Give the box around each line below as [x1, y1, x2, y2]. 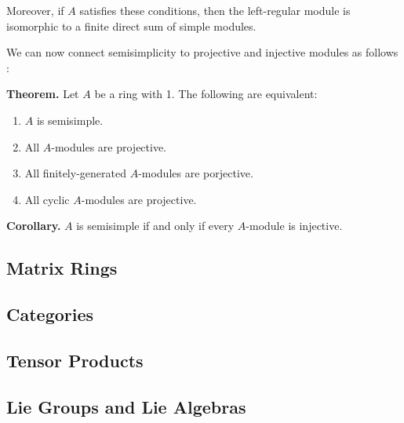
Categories [6, 302, 94, 326]
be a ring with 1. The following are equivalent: [94, 86, 318, 102]
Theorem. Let [6, 86, 79, 102]
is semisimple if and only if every [76, 217, 235, 234]
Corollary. [6, 217, 61, 234]
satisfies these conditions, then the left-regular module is [79, 2, 351, 18]
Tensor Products [6, 348, 144, 372]
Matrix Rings [6, 256, 118, 280]
